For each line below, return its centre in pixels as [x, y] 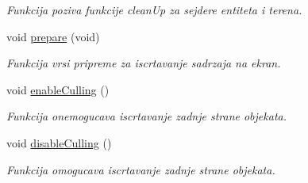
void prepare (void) [53, 36]
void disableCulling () [59, 142]
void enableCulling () [58, 89]
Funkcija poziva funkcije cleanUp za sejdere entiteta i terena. [154, 10]
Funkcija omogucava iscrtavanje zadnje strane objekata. [141, 169]
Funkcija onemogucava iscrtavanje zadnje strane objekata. [146, 116]
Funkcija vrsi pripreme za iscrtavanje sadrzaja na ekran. [144, 63]
